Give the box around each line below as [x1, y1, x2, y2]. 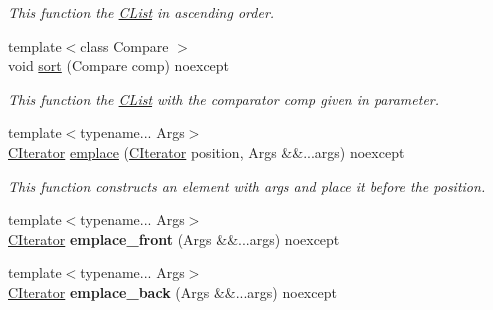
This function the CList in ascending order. [8, 2, 275, 22]
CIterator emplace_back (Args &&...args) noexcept [8, 281, 337, 302]
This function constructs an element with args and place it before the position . [8, 175, 486, 196]
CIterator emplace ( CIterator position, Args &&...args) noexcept [8, 141, 405, 162]
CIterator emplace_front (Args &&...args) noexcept [8, 228, 340, 249]
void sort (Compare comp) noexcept [8, 55, 230, 76]
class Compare [80, 35, 169, 56]
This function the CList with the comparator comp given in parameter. [8, 88, 440, 109]
